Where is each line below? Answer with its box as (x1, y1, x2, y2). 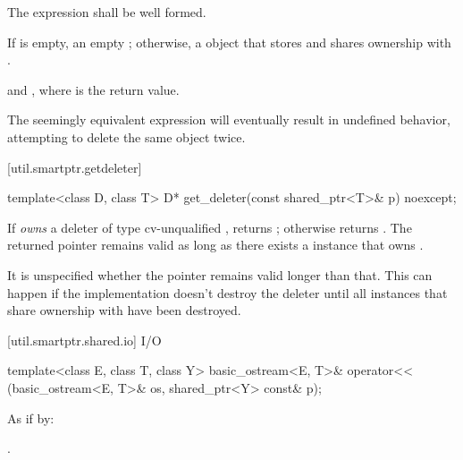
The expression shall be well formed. (7, 3, 206, 21)
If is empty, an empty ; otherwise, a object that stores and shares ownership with (7, 32, 451, 51)
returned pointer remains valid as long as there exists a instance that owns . (7, 235, 424, 254)
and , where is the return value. (7, 80, 180, 98)
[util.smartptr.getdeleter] (7, 158, 142, 176)
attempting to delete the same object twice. (7, 127, 246, 146)
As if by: (7, 408, 55, 427)
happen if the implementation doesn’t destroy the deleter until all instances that (7, 283, 448, 302)
